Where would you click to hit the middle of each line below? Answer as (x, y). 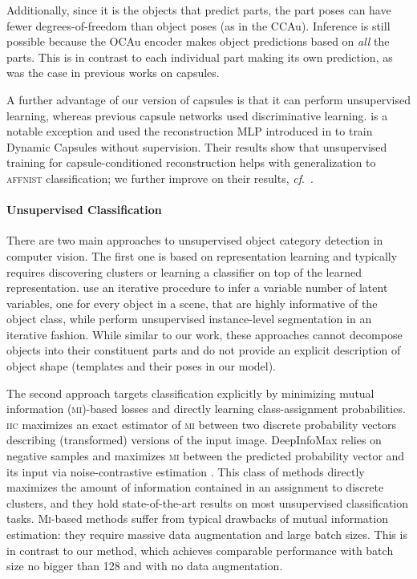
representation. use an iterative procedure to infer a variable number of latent (197, 287)
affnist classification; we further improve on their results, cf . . (160, 178)
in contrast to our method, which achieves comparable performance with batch (200, 550)
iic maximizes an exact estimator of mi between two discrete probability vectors (202, 424)
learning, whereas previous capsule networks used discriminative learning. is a (197, 115)
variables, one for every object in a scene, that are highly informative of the (192, 303)
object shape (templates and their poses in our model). (141, 366)
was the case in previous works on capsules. (113, 73)
